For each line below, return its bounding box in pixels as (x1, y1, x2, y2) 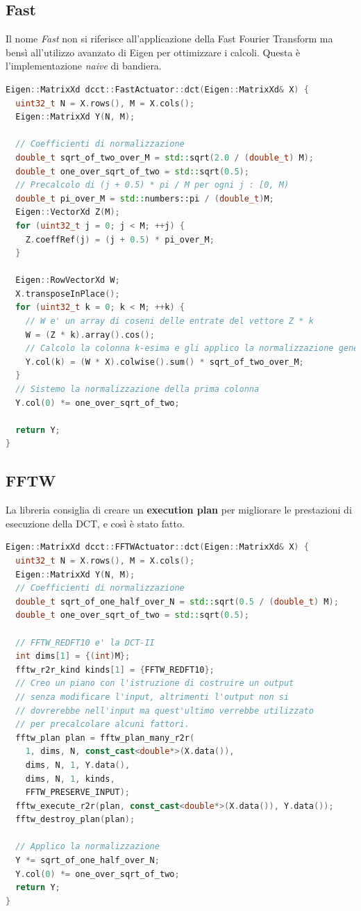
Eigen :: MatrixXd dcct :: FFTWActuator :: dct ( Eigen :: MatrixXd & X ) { (6, 542, 309, 552)
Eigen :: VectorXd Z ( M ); (15, 207, 120, 218)
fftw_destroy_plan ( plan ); (15, 814, 135, 825)
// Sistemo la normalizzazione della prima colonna (15, 384, 260, 395)
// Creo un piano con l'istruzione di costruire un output (15, 678, 294, 689)
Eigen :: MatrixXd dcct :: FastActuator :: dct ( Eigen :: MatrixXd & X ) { (6, 84, 309, 95)
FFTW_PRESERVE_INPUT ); (25, 787, 130, 798)
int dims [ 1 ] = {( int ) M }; (15, 651, 131, 662)
